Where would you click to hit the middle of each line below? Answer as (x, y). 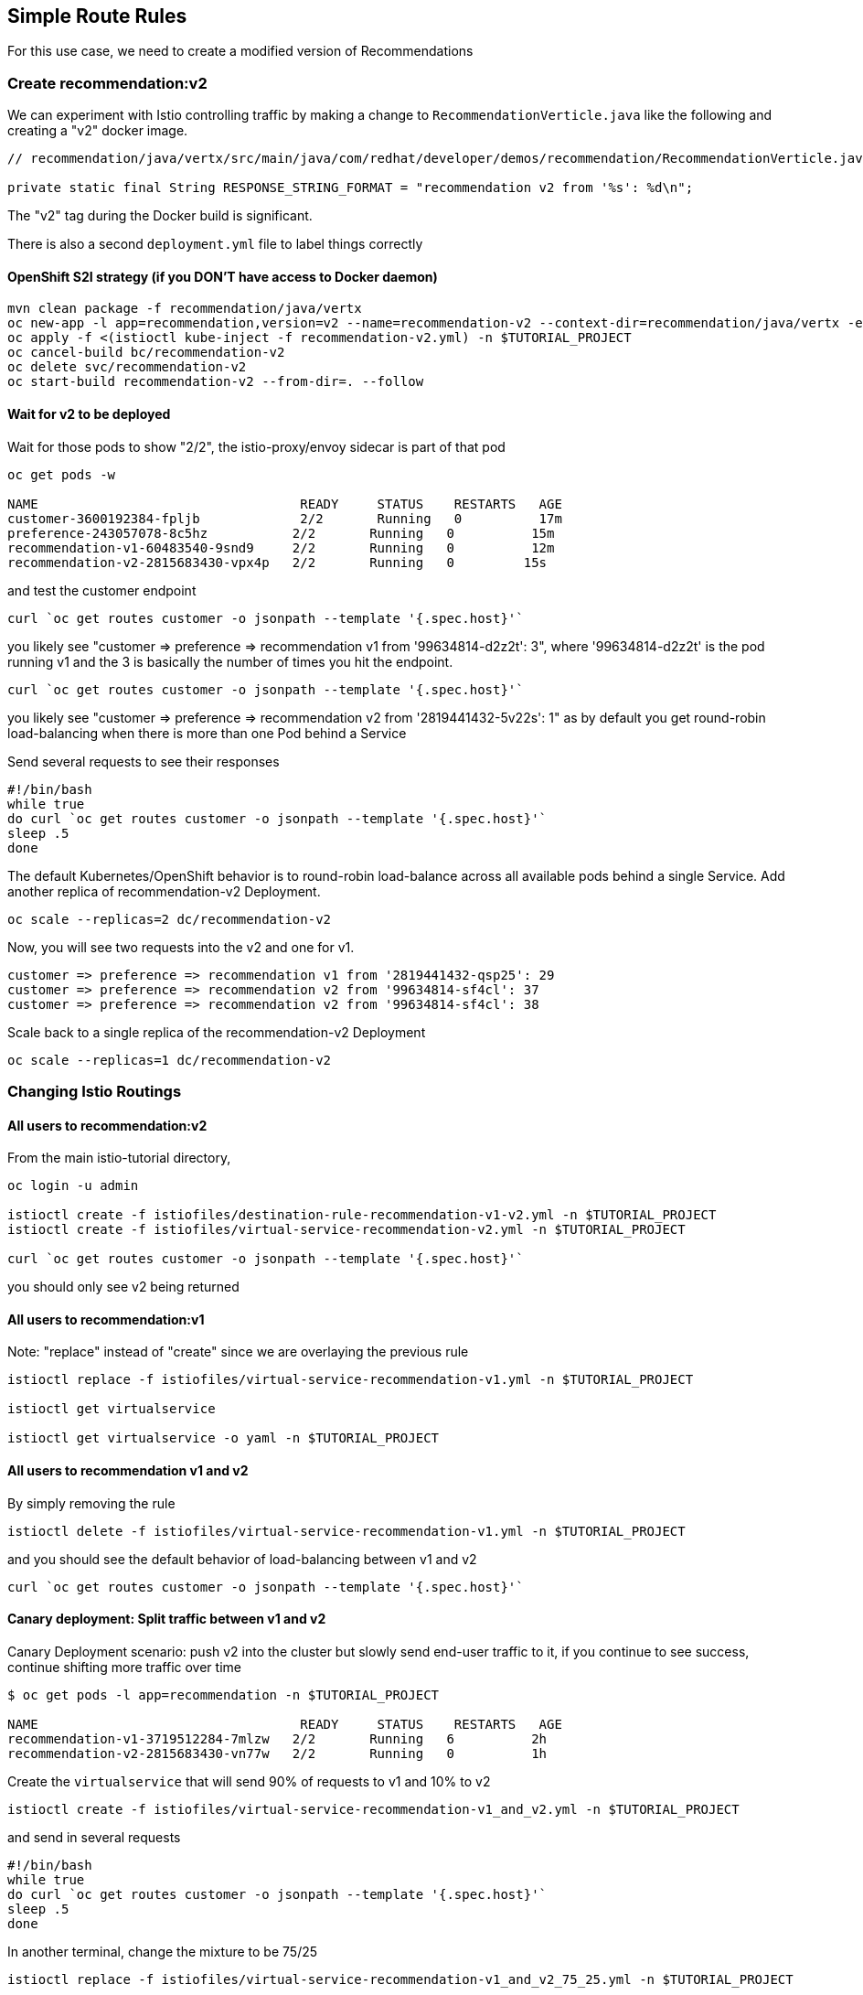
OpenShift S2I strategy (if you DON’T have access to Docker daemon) (223, 276)
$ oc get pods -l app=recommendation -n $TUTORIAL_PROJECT (224, 1695)
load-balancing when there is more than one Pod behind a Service (207, 733)
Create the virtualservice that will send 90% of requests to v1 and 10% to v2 (249, 1781)
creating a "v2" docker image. (98, 131)
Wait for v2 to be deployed (89, 414)
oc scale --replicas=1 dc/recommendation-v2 (170, 1060)
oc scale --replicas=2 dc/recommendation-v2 (170, 919)
